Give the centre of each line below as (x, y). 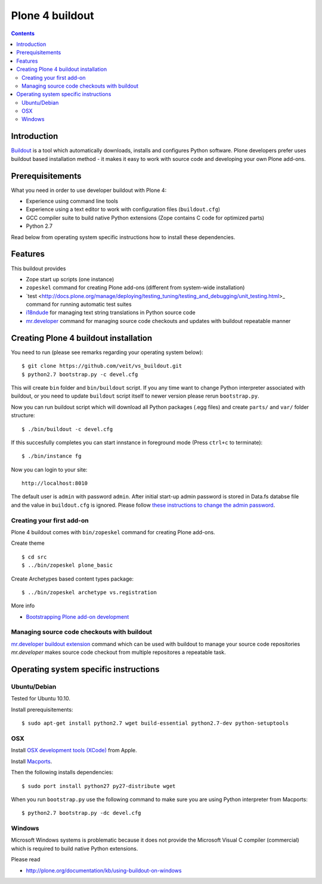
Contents (23, 33)
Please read (26, 860)
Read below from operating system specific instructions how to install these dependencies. (123, 237)
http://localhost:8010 (55, 483)
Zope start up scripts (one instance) (70, 279)
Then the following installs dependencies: (62, 773)
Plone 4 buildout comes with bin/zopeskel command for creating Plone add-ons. (113, 532)
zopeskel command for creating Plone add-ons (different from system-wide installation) (135, 288)
